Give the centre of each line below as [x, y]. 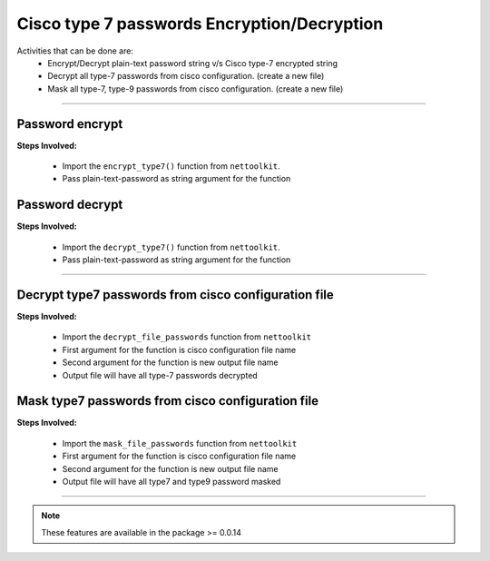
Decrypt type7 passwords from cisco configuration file [176, 295]
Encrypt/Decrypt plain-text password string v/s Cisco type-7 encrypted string [192, 63]
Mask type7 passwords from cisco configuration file [168, 401]
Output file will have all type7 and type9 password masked [171, 482]
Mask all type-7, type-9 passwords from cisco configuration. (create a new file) [196, 89]
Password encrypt [70, 124]
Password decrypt [70, 205]
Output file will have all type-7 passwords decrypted [160, 375]
